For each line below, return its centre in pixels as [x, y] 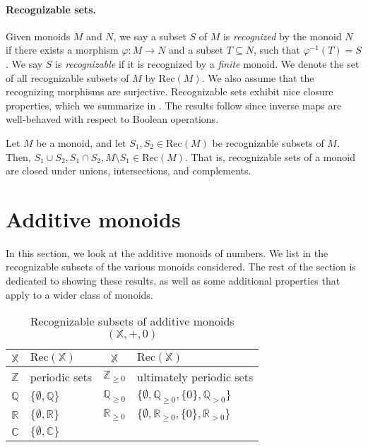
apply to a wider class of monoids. [79, 294]
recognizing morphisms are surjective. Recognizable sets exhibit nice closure [170, 91]
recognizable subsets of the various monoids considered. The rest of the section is [181, 267]
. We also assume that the [258, 77]
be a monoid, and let [81, 142]
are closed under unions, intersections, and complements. [129, 171]
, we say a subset [150, 36]
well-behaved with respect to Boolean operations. [112, 119]
